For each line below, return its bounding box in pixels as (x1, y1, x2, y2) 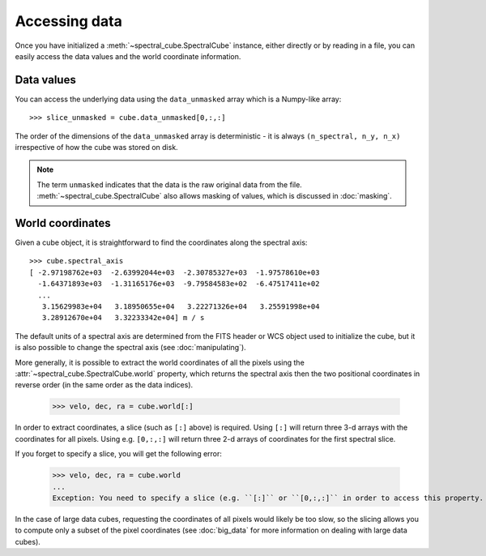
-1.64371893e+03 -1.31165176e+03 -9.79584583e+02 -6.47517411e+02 (37, 280, 320, 289)
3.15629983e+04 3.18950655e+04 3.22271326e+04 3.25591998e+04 (41, 302, 320, 311)
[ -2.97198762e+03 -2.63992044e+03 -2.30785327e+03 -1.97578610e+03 (29, 267, 320, 277)
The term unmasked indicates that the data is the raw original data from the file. (36, 179, 303, 190)
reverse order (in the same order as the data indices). (15, 380, 194, 390)
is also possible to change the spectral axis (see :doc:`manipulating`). (15, 343, 246, 353)
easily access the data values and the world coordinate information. (15, 51, 241, 61)
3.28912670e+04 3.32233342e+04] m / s (41, 313, 205, 323)
